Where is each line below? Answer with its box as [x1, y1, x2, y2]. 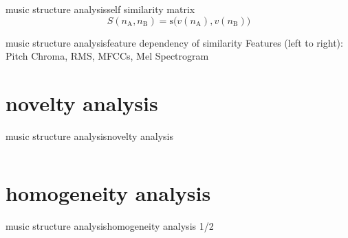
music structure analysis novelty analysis [6, 128, 173, 143]
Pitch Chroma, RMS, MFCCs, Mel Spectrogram [6, 49, 209, 63]
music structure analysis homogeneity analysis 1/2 [6, 218, 214, 233]
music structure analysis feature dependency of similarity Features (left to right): [6, 35, 343, 49]
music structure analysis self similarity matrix [6, 2, 195, 16]
